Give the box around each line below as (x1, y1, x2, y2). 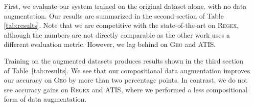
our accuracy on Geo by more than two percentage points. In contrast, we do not (4, 75, 248, 85)
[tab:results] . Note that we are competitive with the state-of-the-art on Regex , (4, 20, 239, 30)
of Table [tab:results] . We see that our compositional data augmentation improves (4, 65, 250, 75)
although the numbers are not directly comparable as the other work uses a (4, 29, 230, 40)
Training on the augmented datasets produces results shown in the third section (4, 55, 244, 65)
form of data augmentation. (4, 94, 87, 104)
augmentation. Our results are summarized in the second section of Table (4, 10, 224, 21)
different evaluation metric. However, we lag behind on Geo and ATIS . (4, 39, 216, 49)
